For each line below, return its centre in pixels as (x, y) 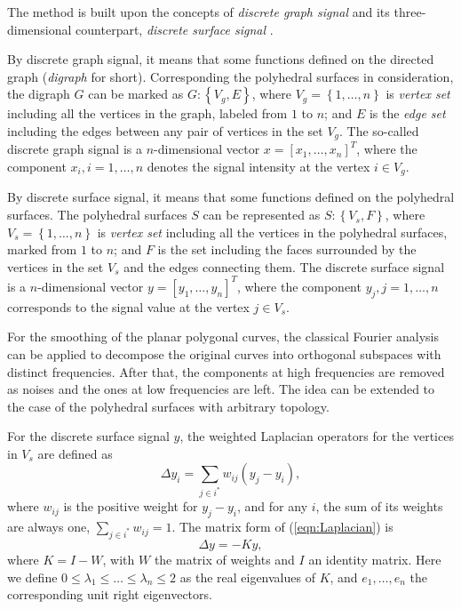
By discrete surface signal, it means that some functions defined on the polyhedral (231, 197)
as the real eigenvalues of (247, 577)
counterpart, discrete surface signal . (175, 29)
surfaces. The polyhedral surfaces (97, 215)
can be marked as (136, 94)
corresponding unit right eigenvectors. (110, 594)
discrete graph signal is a (75, 149)
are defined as (75, 453)
